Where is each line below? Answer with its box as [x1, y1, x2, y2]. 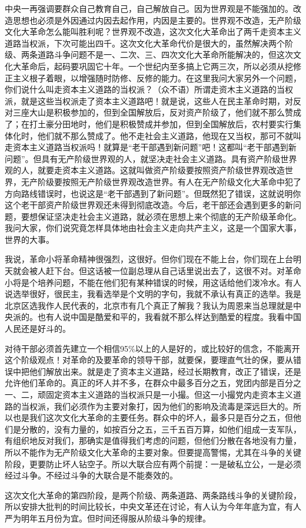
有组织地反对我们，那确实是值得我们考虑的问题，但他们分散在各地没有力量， [5, 434, 301, 447]
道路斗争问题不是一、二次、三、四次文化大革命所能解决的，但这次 [37, 48, 293, 61]
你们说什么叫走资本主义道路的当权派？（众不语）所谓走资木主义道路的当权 [5, 83, 293, 95]
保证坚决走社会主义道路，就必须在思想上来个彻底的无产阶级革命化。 [37, 210, 301, 222]
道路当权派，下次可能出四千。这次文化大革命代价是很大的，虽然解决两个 [5, 37, 285, 49]
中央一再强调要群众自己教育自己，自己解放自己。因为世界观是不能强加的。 [5, 2, 293, 14]
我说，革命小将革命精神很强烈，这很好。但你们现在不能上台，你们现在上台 [5, 253, 293, 265]
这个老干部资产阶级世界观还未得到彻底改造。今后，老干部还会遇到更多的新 [5, 199, 293, 211]
